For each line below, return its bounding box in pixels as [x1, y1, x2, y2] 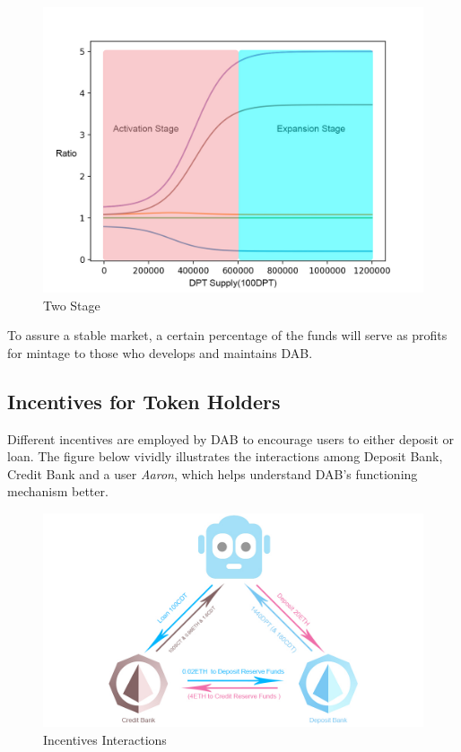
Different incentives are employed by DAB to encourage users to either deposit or [7, 429, 455, 448]
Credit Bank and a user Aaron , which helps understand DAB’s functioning [7, 464, 418, 483]
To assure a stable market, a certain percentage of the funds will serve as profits [7, 326, 448, 345]
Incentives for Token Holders [7, 387, 281, 415]
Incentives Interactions [43, 730, 167, 748]
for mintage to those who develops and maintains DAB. [7, 343, 313, 362]
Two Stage [43, 295, 100, 314]
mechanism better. [7, 482, 109, 501]
